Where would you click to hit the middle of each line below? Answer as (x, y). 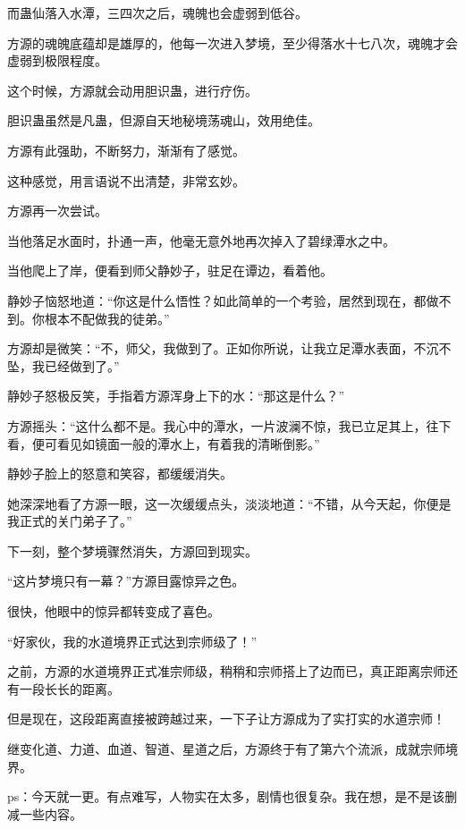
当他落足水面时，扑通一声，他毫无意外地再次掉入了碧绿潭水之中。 (201, 240)
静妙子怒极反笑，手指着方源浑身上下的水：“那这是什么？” (176, 396)
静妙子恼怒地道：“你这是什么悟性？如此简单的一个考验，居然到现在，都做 (223, 300)
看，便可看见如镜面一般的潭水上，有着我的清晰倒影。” (164, 443)
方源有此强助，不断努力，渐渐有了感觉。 (126, 150)
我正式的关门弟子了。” (70, 521)
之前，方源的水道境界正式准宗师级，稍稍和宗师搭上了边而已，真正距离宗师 (226, 671)
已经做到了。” (82, 365)
